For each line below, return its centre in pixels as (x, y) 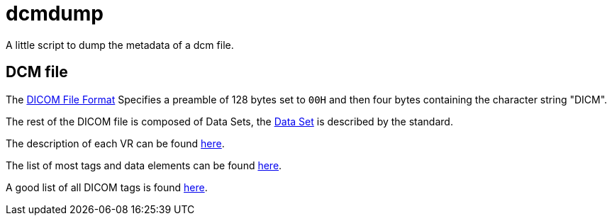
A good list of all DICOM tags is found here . (107, 187)
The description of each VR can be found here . (115, 143)
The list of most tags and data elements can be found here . (144, 165)
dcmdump (55, 13)
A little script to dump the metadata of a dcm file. (120, 45)
